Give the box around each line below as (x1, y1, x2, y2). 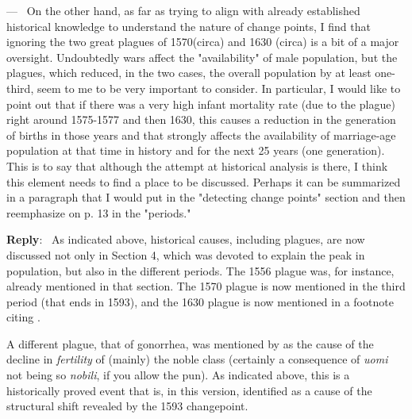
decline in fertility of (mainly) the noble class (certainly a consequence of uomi (6, 351, 388, 367)
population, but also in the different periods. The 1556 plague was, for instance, (6, 262, 395, 279)
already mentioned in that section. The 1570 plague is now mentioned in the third (6, 278, 406, 294)
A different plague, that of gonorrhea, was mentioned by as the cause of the (6, 335, 374, 352)
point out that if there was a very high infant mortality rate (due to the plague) (6, 95, 395, 112)
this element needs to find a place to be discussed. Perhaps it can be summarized (6, 173, 401, 190)
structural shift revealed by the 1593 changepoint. (6, 398, 248, 414)
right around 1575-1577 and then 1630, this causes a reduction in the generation (6, 111, 396, 128)
